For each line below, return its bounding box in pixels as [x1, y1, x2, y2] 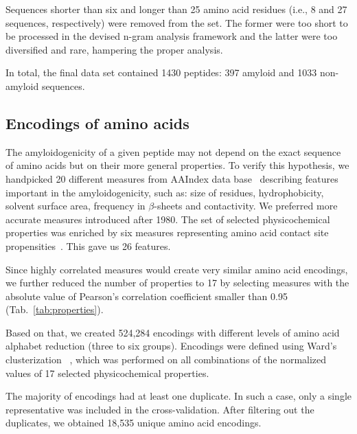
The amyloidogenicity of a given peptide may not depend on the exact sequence [5, 144, 341, 159]
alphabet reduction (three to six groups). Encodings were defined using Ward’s [5, 339, 337, 353]
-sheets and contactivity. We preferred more [154, 198, 338, 213]
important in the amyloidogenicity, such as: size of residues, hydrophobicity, [5, 185, 324, 199]
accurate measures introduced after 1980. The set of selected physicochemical [5, 212, 330, 226]
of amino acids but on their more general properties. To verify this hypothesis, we [5, 158, 349, 172]
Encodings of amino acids [5, 112, 189, 133]
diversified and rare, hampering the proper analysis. [5, 42, 223, 56]
